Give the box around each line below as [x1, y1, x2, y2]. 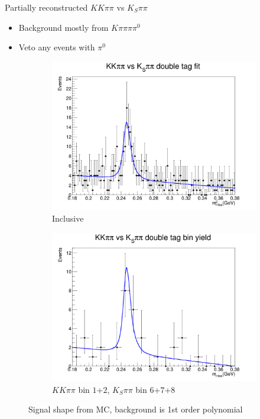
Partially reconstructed [5, 1, 88, 13]
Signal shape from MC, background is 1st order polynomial [28, 403, 243, 415]
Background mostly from [18, 21, 109, 33]
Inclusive [52, 212, 84, 224]
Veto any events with [18, 41, 95, 53]
